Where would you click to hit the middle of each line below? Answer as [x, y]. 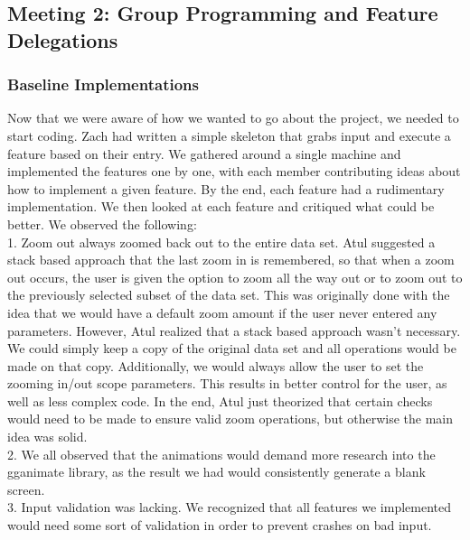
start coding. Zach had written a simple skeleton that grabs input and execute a [229, 135]
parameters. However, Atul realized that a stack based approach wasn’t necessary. [234, 330]
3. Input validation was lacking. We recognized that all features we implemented [229, 507]
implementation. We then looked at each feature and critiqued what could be [221, 206]
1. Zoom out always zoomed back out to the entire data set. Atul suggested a [221, 242]
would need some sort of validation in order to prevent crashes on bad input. [220, 525]
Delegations [63, 39]
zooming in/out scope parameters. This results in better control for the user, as [227, 383]
